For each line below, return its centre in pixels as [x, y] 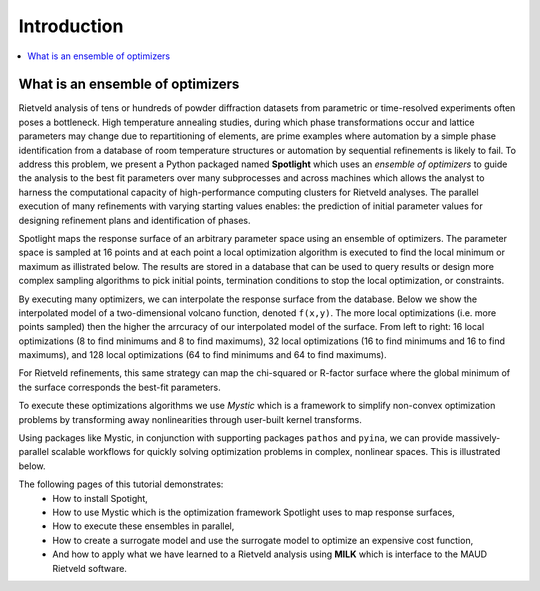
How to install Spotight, [100, 498]
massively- [478, 438]
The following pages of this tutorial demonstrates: [121, 484]
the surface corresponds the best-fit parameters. [119, 387]
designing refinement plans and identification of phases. [134, 220]
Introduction [71, 26]
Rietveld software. [89, 568]
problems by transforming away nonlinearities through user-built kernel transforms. [190, 419]
